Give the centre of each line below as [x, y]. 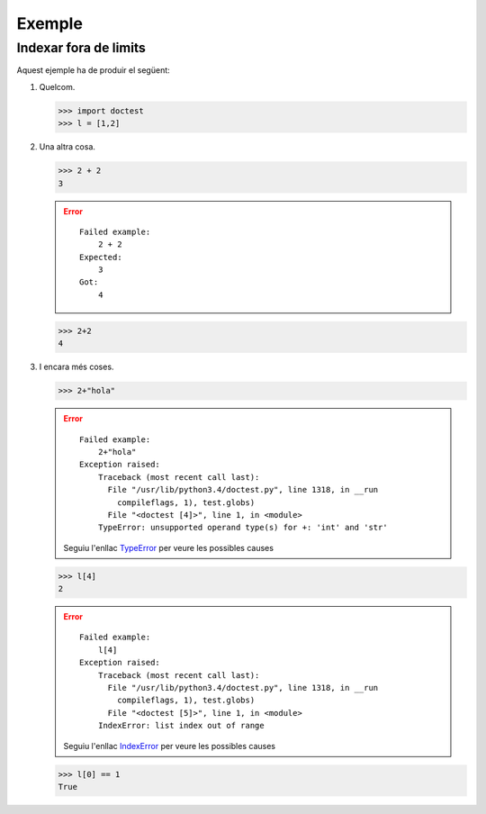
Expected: [101, 257]
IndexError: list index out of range [181, 726]
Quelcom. [57, 86]
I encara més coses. [76, 367]
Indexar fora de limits [81, 48]
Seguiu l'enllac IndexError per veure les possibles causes [170, 746]
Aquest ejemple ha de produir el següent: [93, 70]
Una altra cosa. [67, 147]
